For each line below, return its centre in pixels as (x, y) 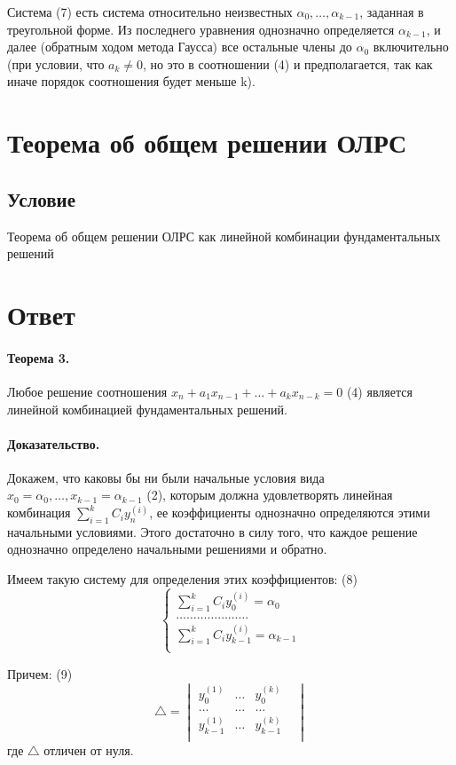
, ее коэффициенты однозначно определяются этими (290, 513)
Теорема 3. (39, 357)
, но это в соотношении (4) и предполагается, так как (288, 63)
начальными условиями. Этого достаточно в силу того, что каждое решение (212, 531)
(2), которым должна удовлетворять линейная (270, 495)
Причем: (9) (40, 673)
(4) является (379, 391)
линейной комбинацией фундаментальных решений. (147, 409)
